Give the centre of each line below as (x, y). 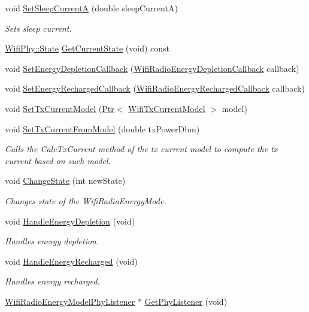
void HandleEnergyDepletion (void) (70, 221)
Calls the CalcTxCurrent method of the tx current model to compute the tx (141, 149)
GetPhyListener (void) (186, 301)
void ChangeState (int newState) (65, 181)
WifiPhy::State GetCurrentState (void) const (87, 48)
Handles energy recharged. (52, 281)
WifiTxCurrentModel (167, 108)
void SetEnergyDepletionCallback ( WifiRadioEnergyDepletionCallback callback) (152, 68)
